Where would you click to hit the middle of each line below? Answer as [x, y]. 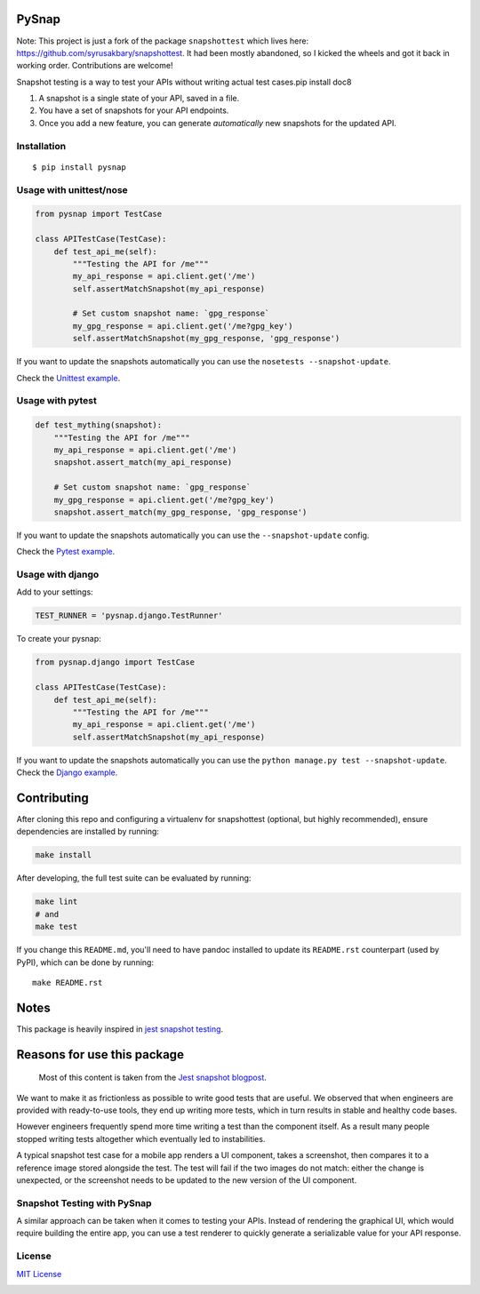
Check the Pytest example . [66, 552]
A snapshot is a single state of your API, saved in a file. [139, 99]
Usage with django [58, 575]
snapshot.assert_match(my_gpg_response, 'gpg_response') [180, 512]
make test [56, 927]
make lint [56, 902]
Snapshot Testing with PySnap [84, 1202]
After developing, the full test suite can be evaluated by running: [134, 878]
